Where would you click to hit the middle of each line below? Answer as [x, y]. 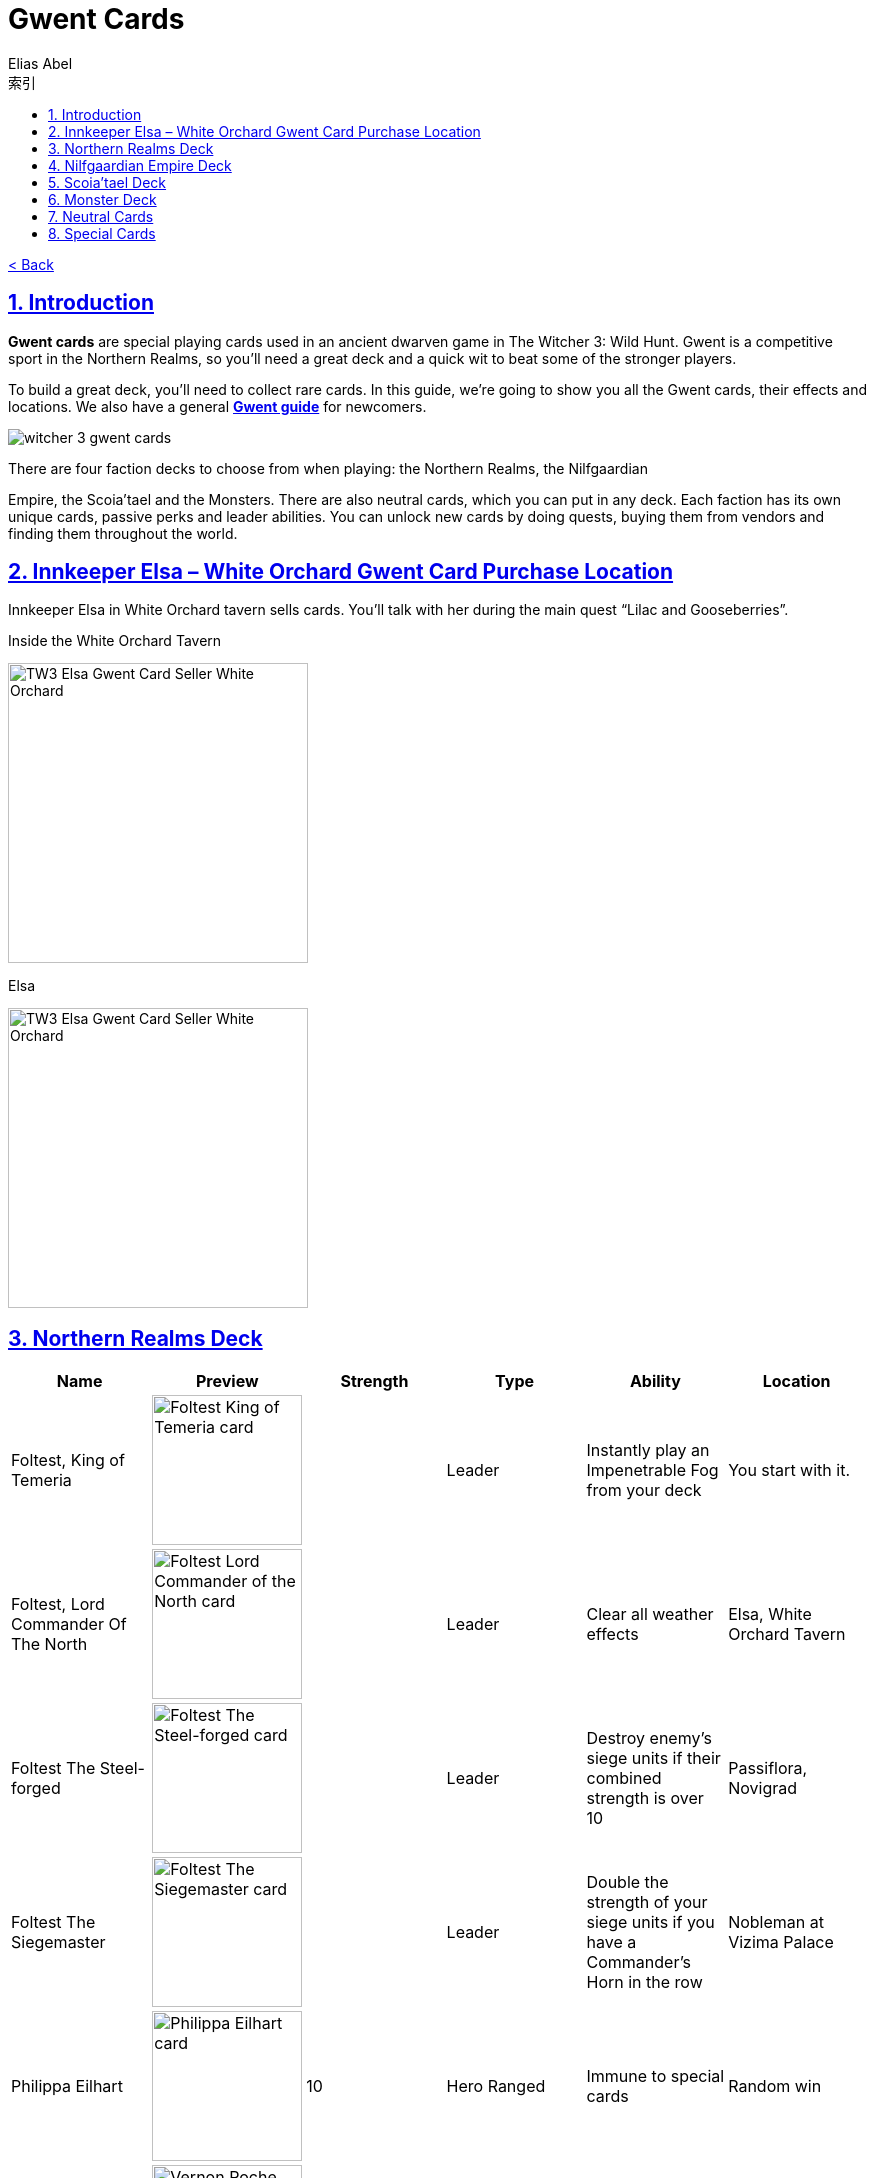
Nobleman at [776, 1922]
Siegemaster [58, 1942]
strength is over [645, 1798]
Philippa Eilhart [67, 2086]
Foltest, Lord [58, 1604]
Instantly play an [648, 1450]
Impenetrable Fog [652, 1470]
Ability [655, 1381]
